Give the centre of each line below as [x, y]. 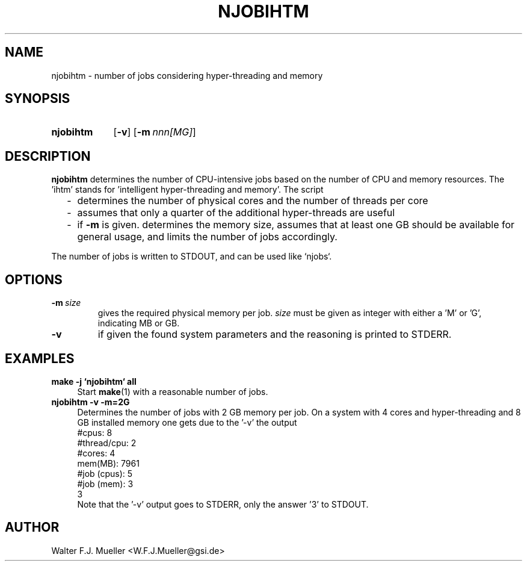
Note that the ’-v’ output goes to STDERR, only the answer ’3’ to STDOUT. [223, 504]
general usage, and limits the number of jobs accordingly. [207, 237]
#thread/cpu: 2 [107, 443]
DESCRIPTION [48, 156]
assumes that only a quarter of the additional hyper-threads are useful [236, 213]
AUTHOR [32, 527]
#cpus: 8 [95, 432]
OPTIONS [34, 279]
